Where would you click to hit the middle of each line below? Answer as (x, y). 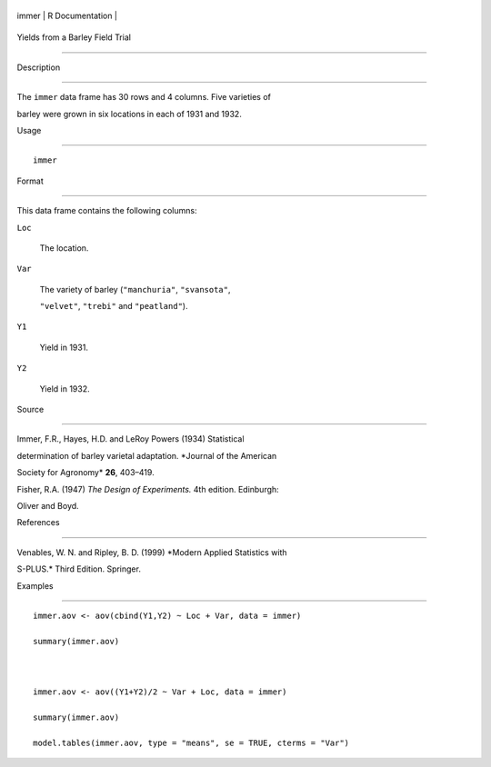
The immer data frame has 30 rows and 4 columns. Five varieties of (144, 97)
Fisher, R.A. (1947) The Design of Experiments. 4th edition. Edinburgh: (148, 489)
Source (30, 410)
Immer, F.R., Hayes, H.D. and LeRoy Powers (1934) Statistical (130, 439)
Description (39, 67)
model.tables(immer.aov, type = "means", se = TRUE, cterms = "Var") (191, 742)
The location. (64, 248)
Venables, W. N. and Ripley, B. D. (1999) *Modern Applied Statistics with (152, 552)
